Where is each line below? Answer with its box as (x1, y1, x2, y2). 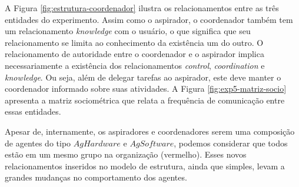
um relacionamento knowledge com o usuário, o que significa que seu (5, 25, 251, 37)
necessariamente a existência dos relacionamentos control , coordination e (5, 59, 265, 71)
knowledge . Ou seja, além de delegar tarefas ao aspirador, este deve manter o (5, 71, 281, 83)
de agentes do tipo (5, 136, 71, 149)
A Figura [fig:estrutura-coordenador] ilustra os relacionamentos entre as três (5, 2, 279, 14)
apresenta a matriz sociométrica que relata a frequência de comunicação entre (5, 93, 285, 106)
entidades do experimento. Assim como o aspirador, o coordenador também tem (5, 13, 293, 25)
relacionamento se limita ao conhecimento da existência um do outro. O (5, 36, 264, 48)
